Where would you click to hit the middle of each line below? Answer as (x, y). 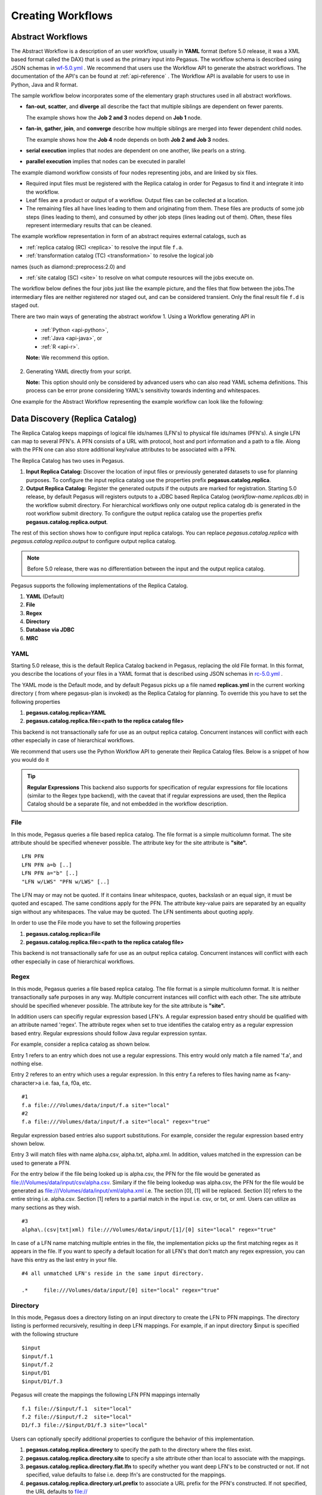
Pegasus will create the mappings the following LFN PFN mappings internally (106, 1395)
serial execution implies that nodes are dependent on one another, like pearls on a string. (136, 150)
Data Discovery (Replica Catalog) (74, 419)
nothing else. (27, 1063)
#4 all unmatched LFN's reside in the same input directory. (113, 1273)
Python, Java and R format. (44, 84)
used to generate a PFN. (41, 1163)
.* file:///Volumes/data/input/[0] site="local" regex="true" (121, 1290)
